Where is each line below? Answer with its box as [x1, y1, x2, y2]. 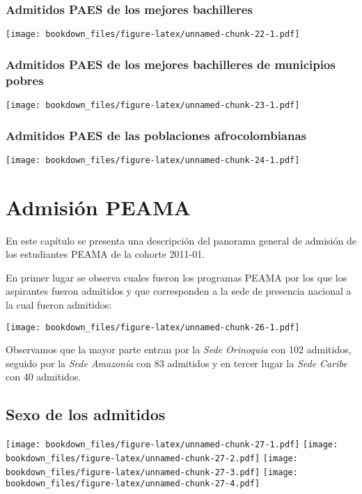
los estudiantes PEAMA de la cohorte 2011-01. [6, 247, 205, 261]
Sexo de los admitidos [6, 403, 166, 425]
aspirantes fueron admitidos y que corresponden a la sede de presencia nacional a [6, 284, 352, 298]
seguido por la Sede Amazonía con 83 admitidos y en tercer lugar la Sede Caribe [6, 355, 347, 370]
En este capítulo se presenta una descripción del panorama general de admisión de [6, 233, 356, 247]
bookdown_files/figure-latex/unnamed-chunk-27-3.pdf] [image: [6, 467, 298, 477]
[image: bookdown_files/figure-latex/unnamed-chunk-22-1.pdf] [6, 29, 300, 40]
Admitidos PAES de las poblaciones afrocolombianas [6, 126, 307, 144]
